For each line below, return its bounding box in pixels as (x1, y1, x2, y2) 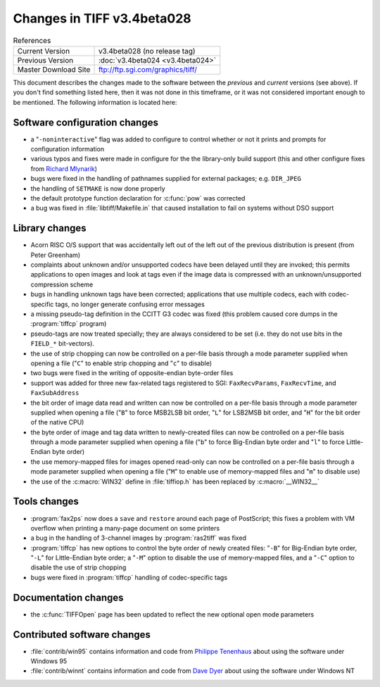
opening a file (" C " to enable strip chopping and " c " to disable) (30, 359, 213, 367)
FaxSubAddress (30, 389, 80, 397)
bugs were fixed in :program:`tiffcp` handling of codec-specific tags (30, 573, 228, 581)
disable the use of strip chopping (30, 563, 127, 572)
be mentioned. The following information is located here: (13, 98, 177, 106)
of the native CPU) (30, 418, 84, 427)
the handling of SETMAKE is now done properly (30, 184, 165, 193)
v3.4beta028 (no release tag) (98, 46, 196, 56)
